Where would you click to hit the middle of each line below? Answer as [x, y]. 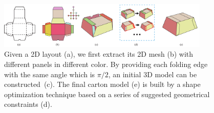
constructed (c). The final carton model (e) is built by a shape [102, 84]
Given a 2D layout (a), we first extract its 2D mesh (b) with [99, 54]
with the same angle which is [50, 74]
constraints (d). [28, 104]
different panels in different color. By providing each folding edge [106, 64]
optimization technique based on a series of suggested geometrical [107, 94]
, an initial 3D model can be [153, 74]
